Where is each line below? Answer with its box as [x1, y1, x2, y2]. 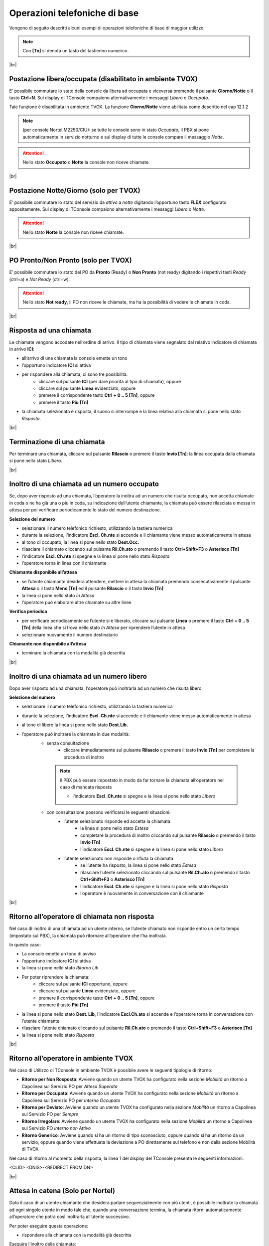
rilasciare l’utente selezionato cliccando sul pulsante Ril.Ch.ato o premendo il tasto [80, 869, 250, 875]
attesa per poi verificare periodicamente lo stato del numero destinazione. [9, 507, 161, 513]
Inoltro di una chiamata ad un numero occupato [9, 480, 159, 488]
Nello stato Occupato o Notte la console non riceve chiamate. [22, 159, 150, 165]
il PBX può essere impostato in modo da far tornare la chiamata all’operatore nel [60, 777, 224, 783]
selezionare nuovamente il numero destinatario [21, 631, 118, 637]
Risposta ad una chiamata [9, 326, 92, 334]
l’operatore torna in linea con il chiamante [21, 560, 107, 566]
